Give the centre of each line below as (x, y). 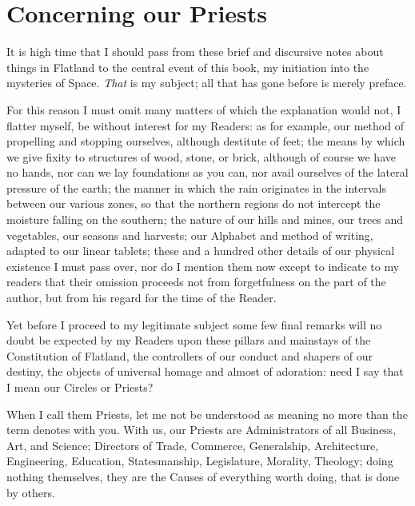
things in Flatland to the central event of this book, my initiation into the (188, 67)
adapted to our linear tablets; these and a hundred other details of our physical (201, 251)
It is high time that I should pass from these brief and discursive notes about (195, 52)
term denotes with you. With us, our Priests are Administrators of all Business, (202, 430)
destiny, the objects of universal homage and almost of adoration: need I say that (205, 371)
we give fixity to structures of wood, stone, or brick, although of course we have (201, 156)
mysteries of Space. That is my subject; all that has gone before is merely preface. (207, 83)
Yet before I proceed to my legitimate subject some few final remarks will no (194, 324)
